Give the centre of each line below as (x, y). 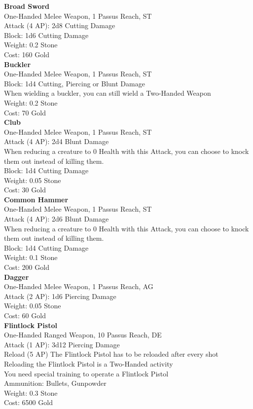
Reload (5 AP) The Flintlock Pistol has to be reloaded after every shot (111, 354)
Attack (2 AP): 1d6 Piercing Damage (60, 296)
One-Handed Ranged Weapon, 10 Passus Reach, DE (83, 335)
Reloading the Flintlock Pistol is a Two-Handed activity (89, 363)
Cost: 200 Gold (27, 267)
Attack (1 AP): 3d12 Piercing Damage (62, 344)
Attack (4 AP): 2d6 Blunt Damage (56, 219)
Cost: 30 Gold (25, 190)
